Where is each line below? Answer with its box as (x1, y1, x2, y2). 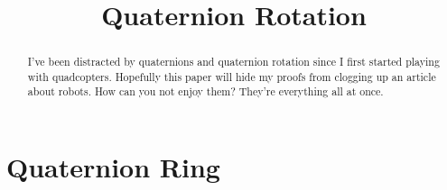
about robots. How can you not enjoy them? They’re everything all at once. (27, 84, 384, 99)
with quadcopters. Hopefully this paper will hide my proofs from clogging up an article (27, 68, 436, 84)
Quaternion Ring (6, 149, 220, 185)
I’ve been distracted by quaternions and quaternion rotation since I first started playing (27, 54, 440, 69)
